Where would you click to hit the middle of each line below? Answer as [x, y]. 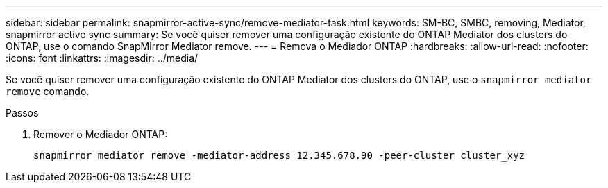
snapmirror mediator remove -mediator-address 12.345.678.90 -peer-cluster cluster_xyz [279, 155]
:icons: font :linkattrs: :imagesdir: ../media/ [102, 58]
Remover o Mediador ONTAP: [101, 134]
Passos [22, 113]
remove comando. [48, 91]
